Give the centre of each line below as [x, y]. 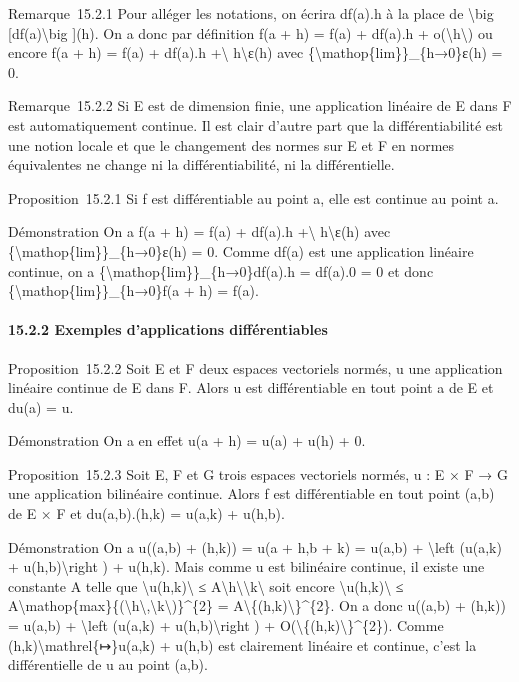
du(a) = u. [41, 406]
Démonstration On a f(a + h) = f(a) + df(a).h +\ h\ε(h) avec [199, 231]
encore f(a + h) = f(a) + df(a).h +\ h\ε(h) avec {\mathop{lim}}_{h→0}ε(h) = [255, 52]
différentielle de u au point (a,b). [108, 664]
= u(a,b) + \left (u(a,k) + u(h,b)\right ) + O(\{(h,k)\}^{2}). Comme [226, 625]
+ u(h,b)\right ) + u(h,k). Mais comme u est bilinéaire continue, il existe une [246, 566]
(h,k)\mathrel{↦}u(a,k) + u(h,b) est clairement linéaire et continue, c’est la [242, 644]
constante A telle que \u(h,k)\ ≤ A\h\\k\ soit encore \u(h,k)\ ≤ [206, 585]
